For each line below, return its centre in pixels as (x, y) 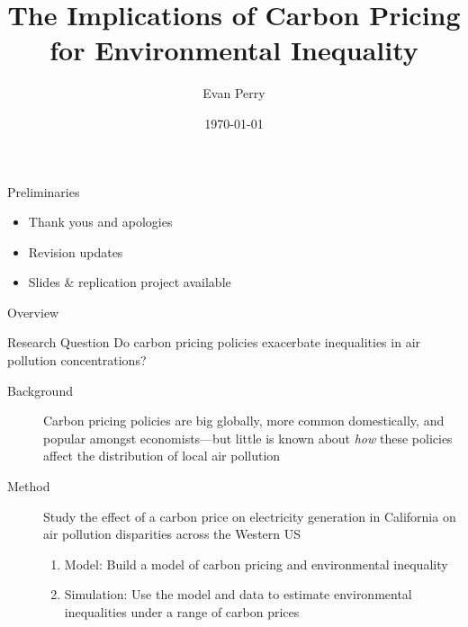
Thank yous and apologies (100, 222)
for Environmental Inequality (234, 50)
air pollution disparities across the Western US (172, 534)
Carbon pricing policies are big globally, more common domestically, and (244, 421)
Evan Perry (234, 93)
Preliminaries (44, 191)
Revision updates (76, 251)
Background (40, 390)
